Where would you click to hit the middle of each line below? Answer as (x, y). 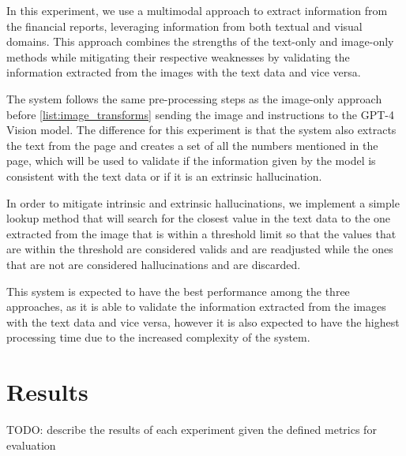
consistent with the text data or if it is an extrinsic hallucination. (164, 176)
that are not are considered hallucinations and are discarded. (154, 264)
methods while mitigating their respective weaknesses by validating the (178, 56)
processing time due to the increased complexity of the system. (158, 337)
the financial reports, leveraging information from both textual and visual (184, 26)
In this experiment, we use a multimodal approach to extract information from (197, 10)
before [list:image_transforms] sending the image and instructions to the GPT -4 (200, 114)
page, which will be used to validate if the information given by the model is (191, 161)
